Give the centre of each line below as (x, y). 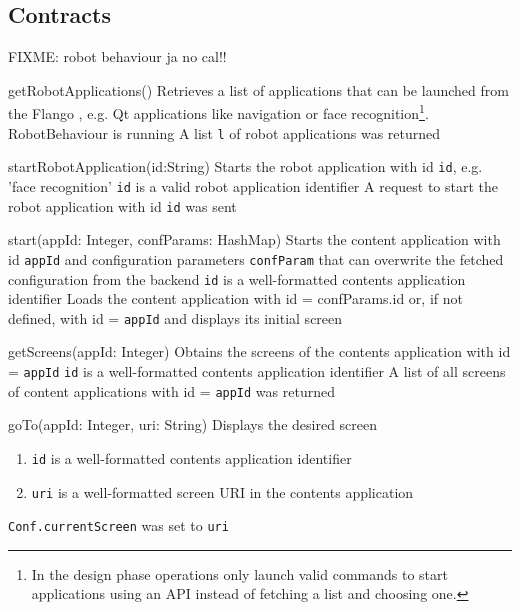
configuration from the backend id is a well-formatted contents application (237, 278)
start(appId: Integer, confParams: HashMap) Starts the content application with (254, 239)
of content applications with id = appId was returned (171, 390)
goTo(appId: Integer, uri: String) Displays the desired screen (193, 424)
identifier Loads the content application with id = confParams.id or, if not (235, 298)
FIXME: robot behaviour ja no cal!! (117, 56)
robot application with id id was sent (122, 205)
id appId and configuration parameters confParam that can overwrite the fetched (256, 258)
